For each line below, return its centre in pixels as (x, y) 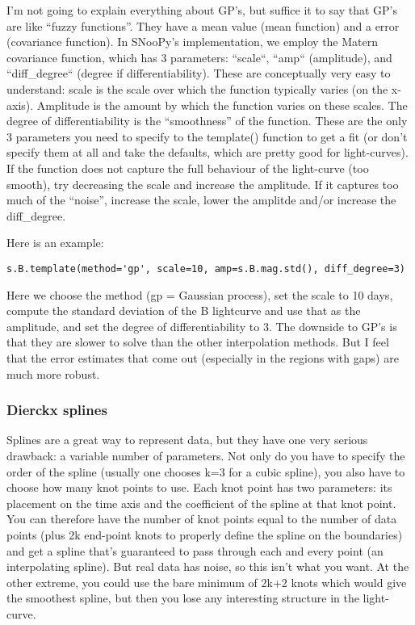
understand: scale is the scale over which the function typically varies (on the (197, 88)
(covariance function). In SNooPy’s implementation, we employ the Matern (193, 42)
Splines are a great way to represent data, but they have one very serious (187, 440)
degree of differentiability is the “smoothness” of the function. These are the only (207, 121)
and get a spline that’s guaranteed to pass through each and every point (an (195, 550)
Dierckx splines (57, 410)
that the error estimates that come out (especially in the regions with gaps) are (203, 357)
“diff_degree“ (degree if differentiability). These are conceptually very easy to (199, 73)
